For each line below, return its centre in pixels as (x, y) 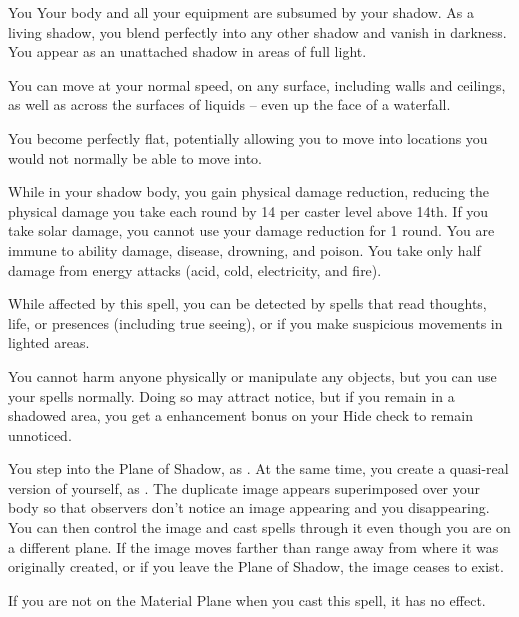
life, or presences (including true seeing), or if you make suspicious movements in (255, 322)
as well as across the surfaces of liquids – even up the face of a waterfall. (229, 104)
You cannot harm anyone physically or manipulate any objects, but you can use (252, 375)
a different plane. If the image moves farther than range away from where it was (253, 546)
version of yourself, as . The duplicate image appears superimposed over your (244, 487)
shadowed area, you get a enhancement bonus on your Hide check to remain (240, 415)
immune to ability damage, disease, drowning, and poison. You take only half (244, 249)
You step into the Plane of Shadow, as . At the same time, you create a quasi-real (258, 468)
